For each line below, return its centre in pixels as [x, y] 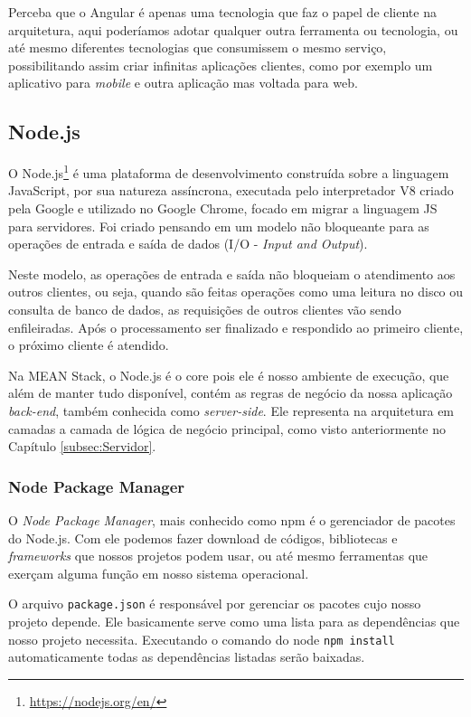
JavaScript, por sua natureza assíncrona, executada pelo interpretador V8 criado [231, 190]
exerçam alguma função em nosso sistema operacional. [159, 573]
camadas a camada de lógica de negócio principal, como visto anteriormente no [227, 428]
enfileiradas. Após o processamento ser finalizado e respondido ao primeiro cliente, [236, 327]
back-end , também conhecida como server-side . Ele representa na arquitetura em [231, 410]
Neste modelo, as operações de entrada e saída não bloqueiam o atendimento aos [232, 274]
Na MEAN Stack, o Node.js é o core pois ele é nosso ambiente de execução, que [229, 375]
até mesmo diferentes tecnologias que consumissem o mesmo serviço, [198, 47]
